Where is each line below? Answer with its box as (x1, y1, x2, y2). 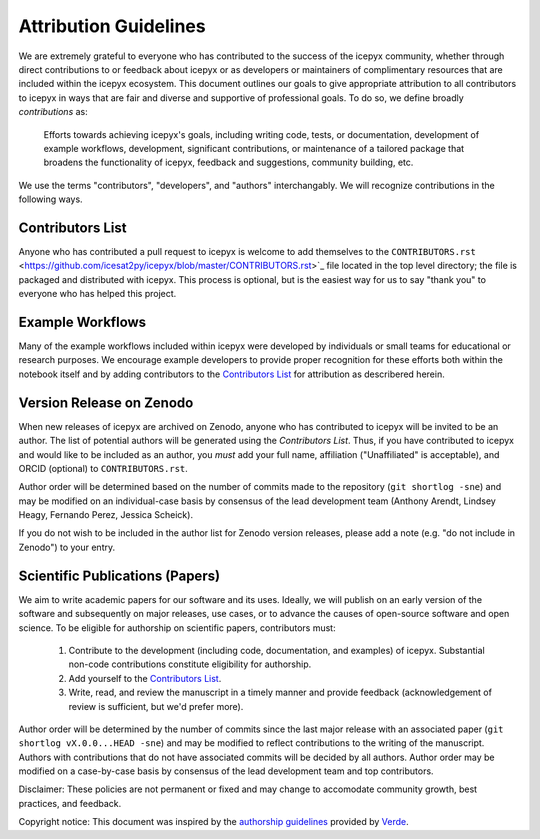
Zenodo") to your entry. (18, 541, 115, 553)
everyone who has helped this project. (18, 288, 177, 300)
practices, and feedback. (18, 797, 122, 809)
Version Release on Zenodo (18, 394, 194, 411)
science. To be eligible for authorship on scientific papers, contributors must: (18, 621, 336, 634)
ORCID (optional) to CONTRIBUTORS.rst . (18, 462, 189, 474)
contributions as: (18, 106, 89, 118)
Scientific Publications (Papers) (18, 567, 220, 584)
